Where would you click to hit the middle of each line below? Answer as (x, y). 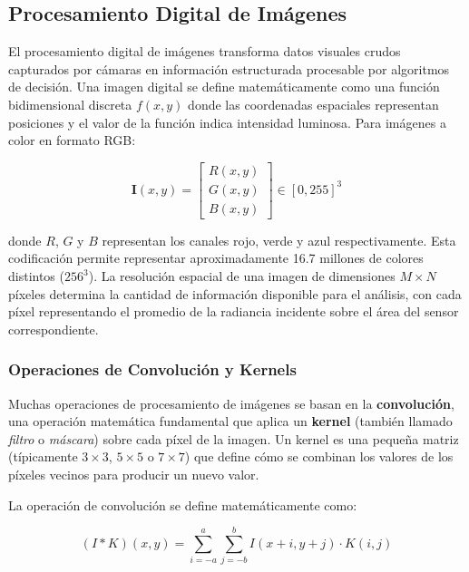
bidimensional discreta (70, 104)
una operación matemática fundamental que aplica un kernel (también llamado (230, 421)
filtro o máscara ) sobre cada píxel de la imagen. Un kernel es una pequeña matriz (234, 438)
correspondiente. (54, 329)
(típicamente (43, 456)
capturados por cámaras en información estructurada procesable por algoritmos (229, 68)
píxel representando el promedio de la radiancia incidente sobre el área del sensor (234, 311)
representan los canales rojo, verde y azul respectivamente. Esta (279, 240)
